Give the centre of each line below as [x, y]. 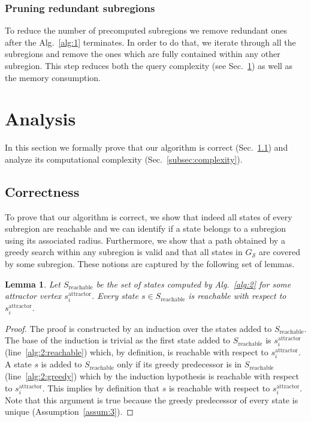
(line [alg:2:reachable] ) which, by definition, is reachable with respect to [137, 352]
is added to [61, 364]
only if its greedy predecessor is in [179, 364]
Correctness [42, 191]
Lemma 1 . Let [33, 284]
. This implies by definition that [101, 387]
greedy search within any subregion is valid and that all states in [124, 252]
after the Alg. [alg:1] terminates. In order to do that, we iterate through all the [150, 42]
